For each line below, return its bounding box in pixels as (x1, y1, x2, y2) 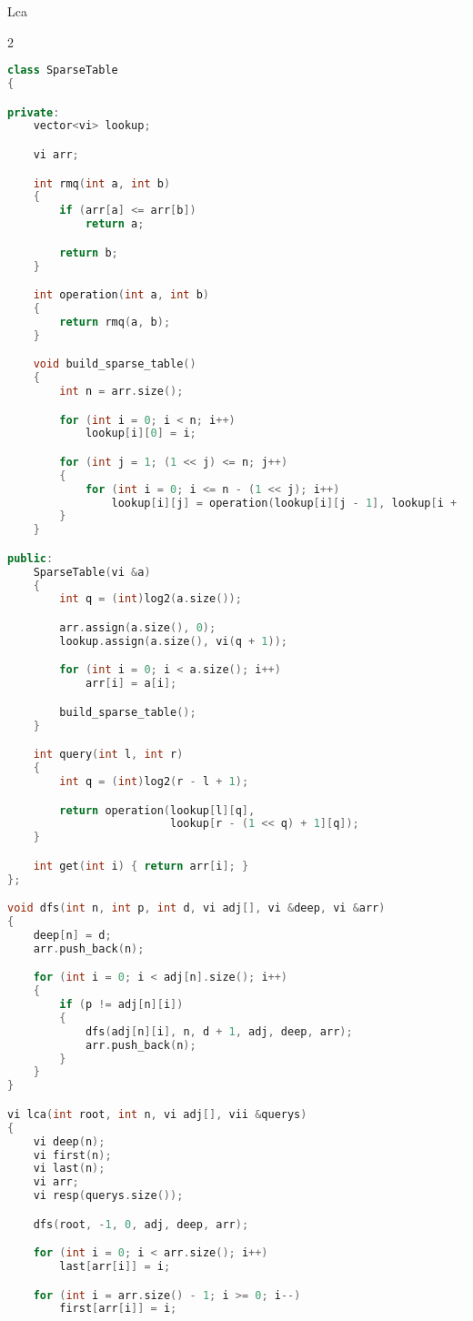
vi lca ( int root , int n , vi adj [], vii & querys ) (7, 1107, 307, 1121)
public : (7, 551, 54, 565)
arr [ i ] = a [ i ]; (85, 677, 177, 691)
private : (7, 106, 60, 119)
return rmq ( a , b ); (59, 315, 171, 328)
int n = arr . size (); (59, 385, 184, 398)
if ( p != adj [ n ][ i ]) (59, 998, 184, 1012)
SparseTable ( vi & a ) (33, 565, 151, 579)
